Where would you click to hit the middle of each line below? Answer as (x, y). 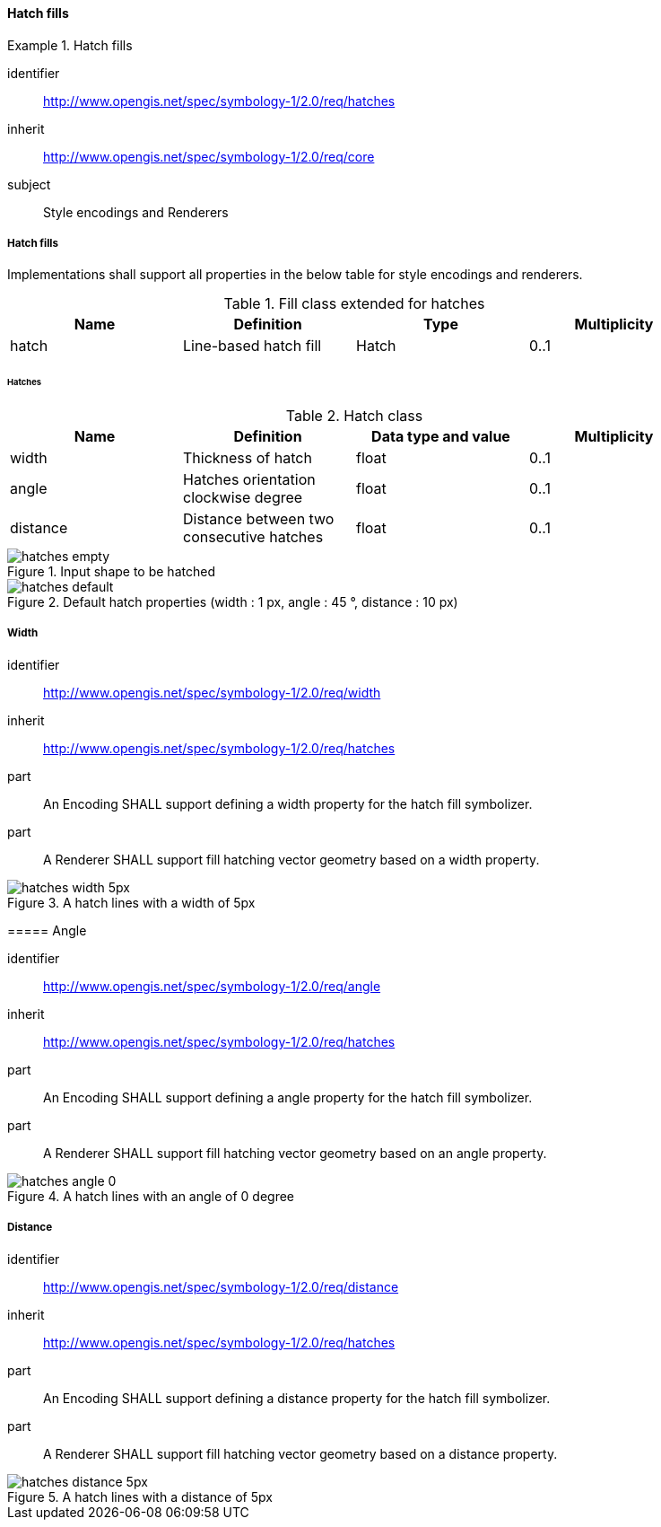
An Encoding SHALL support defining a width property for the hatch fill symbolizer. (288, 803)
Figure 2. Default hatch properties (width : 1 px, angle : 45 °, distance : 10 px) (233, 602)
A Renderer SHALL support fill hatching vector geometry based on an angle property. (295, 1153)
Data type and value (441, 437)
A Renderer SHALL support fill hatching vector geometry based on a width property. (291, 859)
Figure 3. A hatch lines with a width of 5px (131, 902)
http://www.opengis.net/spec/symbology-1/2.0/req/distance (221, 1286)
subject (29, 184)
